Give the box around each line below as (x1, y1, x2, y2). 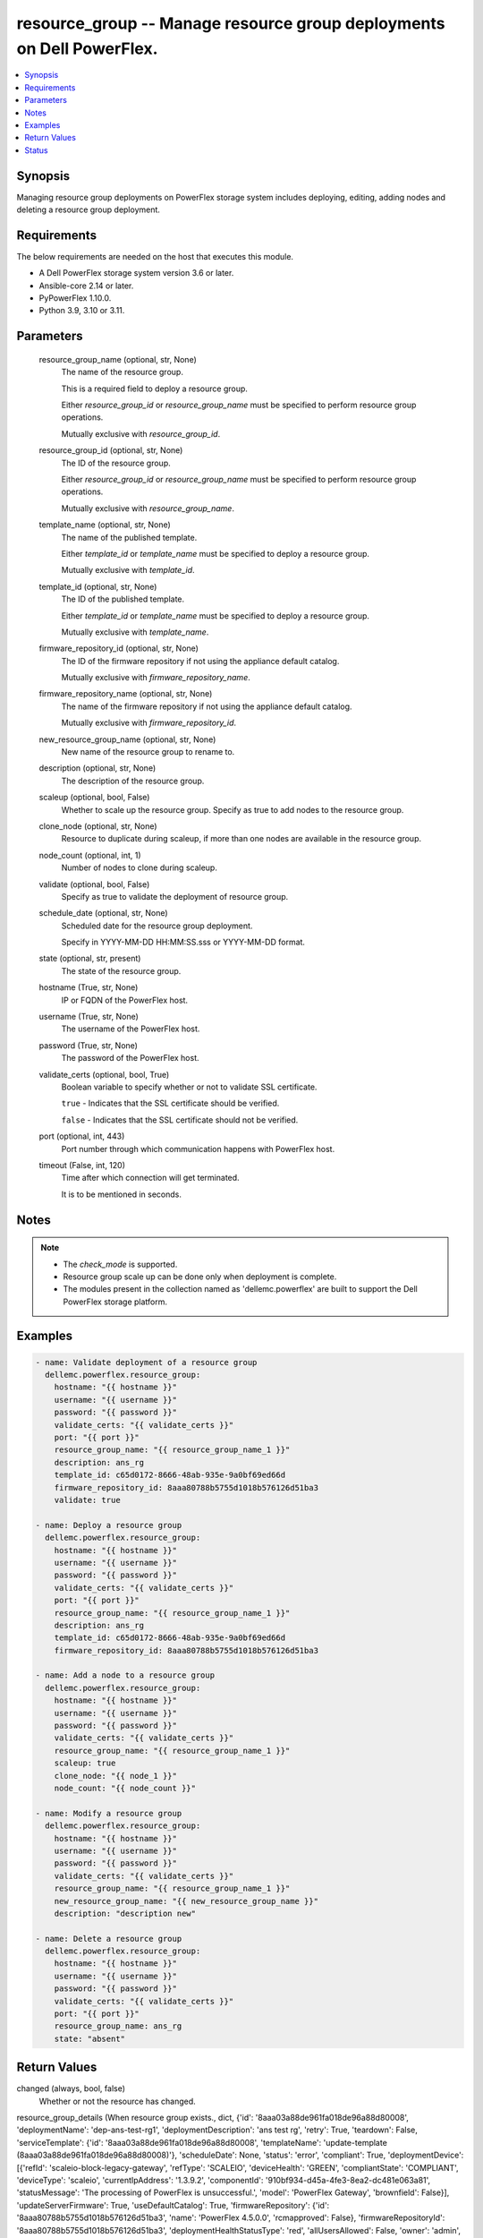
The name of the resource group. (61, 367, 183, 378)
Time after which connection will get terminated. (61, 1173, 241, 1183)
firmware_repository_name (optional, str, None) (38, 688, 213, 699)
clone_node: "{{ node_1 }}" (54, 1771, 178, 1781)
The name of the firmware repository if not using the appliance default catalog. (61, 701, 352, 712)
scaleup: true (54, 1758, 116, 1768)
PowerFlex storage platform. (63, 1296, 168, 1307)
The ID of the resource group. (61, 457, 171, 468)
